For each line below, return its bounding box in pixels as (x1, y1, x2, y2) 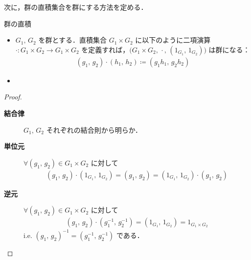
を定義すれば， (81, 44, 130, 54)
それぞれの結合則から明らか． (46, 124, 142, 135)
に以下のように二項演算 (135, 35, 211, 45)
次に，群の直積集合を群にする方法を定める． (4, 2, 148, 12)
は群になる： (208, 44, 250, 54)
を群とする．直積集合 (38, 35, 107, 45)
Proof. (4, 92, 22, 102)
